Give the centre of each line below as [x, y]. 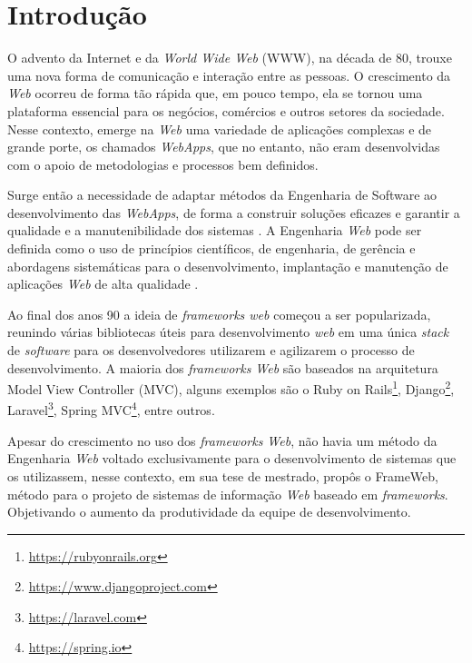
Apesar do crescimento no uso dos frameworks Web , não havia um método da [222, 440]
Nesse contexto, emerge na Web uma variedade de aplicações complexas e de [220, 129]
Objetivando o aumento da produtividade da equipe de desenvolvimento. [209, 512]
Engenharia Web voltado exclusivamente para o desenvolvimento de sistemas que [232, 458]
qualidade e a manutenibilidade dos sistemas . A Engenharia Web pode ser [215, 230]
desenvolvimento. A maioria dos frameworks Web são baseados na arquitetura [223, 367]
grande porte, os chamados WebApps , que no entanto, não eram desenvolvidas [224, 147]
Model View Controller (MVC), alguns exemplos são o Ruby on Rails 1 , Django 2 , [231, 387]
